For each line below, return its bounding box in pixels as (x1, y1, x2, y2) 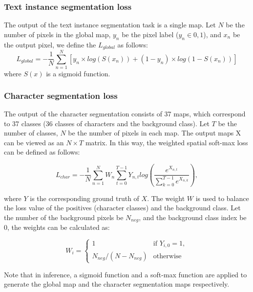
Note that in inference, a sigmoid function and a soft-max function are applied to (4, 269, 247, 279)
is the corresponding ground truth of (30, 193, 139, 203)
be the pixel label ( (122, 29, 179, 39)
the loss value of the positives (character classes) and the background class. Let (4, 202, 241, 213)
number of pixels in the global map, (4, 29, 111, 39)
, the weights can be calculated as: (7, 222, 110, 232)
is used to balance (195, 193, 249, 203)
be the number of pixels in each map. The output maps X (68, 128, 241, 138)
